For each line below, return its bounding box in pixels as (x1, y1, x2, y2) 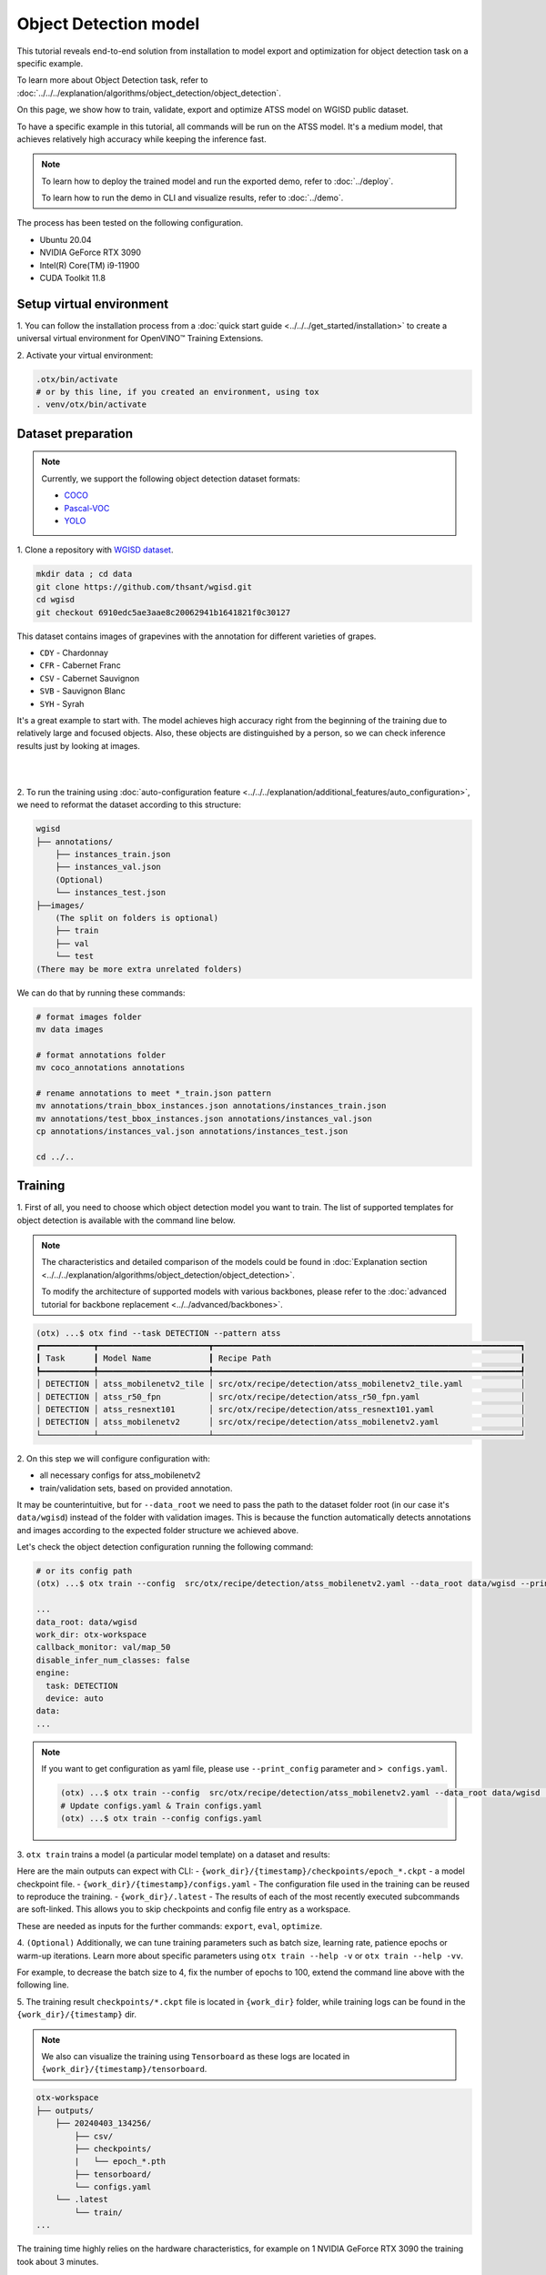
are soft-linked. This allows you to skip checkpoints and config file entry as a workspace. (16, 1904, 351, 1915)
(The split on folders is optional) (55, 913, 218, 923)
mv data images (35, 1024, 104, 1035)
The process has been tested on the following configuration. (16, 217, 244, 228)
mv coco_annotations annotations (35, 1063, 186, 1073)
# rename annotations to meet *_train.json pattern (35, 1087, 272, 1098)
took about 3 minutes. (16, 2256, 99, 2267)
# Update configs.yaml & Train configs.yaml (60, 1800, 263, 1811)
